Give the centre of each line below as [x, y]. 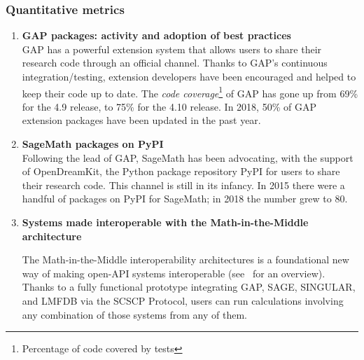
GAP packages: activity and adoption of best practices [156, 35]
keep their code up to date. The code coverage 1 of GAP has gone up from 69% [190, 92]
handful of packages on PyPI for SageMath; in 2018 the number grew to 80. [185, 199]
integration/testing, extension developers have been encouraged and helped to [189, 76]
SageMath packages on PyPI [93, 144]
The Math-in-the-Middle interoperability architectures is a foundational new [185, 259]
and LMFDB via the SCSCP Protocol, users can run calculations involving [183, 300]
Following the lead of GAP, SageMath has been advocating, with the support [188, 157]
